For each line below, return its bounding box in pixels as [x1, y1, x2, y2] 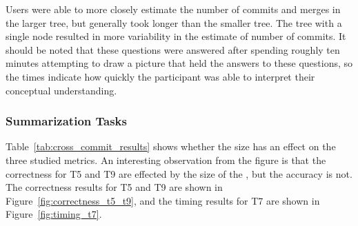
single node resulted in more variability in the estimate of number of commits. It [6, 29, 346, 43]
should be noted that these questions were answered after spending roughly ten [6, 42, 340, 56]
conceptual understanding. [6, 83, 117, 97]
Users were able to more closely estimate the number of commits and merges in [6, 2, 341, 16]
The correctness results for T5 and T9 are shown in [6, 180, 223, 194]
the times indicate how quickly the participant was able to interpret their [6, 69, 315, 83]
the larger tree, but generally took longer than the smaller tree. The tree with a [6, 15, 342, 30]
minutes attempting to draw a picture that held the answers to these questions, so [6, 56, 353, 70]
